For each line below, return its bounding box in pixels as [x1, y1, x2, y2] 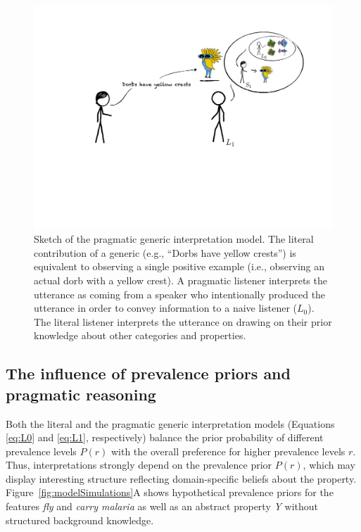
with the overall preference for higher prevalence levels [110, 443, 346, 458]
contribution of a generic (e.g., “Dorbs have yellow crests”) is [34, 245, 296, 260]
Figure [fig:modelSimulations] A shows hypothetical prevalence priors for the [6, 485, 334, 500]
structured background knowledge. [6, 512, 154, 527]
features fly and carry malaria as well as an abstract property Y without [6, 499, 318, 514]
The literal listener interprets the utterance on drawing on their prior [34, 314, 332, 329]
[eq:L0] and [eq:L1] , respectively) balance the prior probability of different [6, 430, 324, 445]
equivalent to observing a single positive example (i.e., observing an [34, 259, 324, 274]
